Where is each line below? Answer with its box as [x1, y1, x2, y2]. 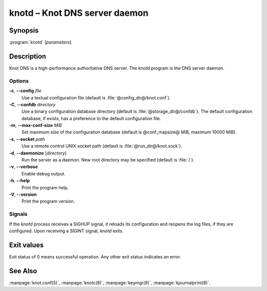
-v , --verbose [9, 164, 38, 170]
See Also [9, 267, 37, 275]
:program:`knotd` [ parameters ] [9, 40, 72, 45]
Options [9, 77, 29, 84]
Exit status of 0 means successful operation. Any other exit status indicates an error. [9, 253, 181, 259]
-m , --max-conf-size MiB [9, 123, 62, 128]
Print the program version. [21, 198, 75, 205]
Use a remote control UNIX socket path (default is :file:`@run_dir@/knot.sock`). [21, 143, 182, 149]
